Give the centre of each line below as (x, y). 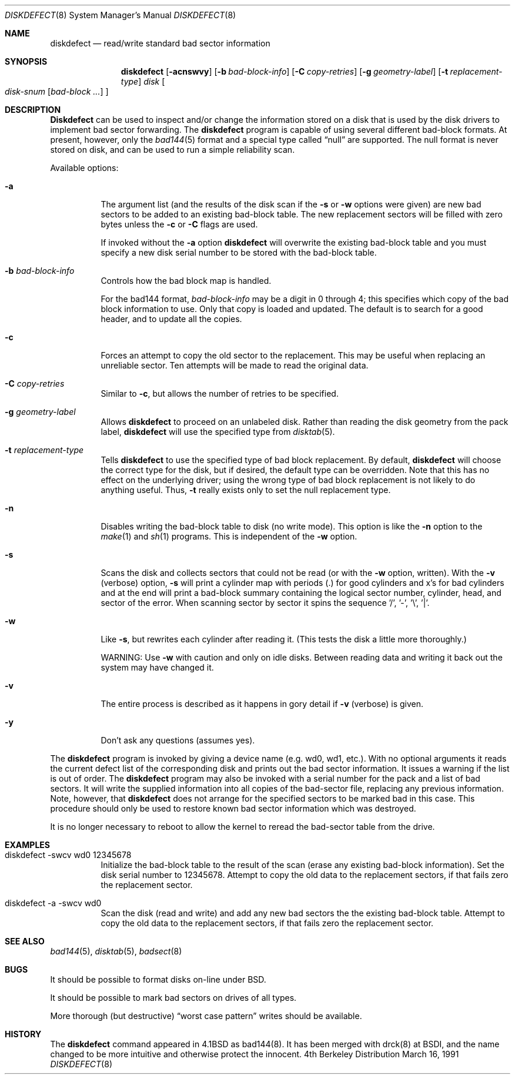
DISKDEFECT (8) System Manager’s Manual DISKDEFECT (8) (121, 15)
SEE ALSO (25, 941)
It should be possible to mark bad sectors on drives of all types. (173, 998)
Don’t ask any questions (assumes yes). (178, 740)
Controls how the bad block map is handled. (186, 281)
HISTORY (23, 1034)
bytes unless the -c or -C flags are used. (179, 224)
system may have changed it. (157, 667)
